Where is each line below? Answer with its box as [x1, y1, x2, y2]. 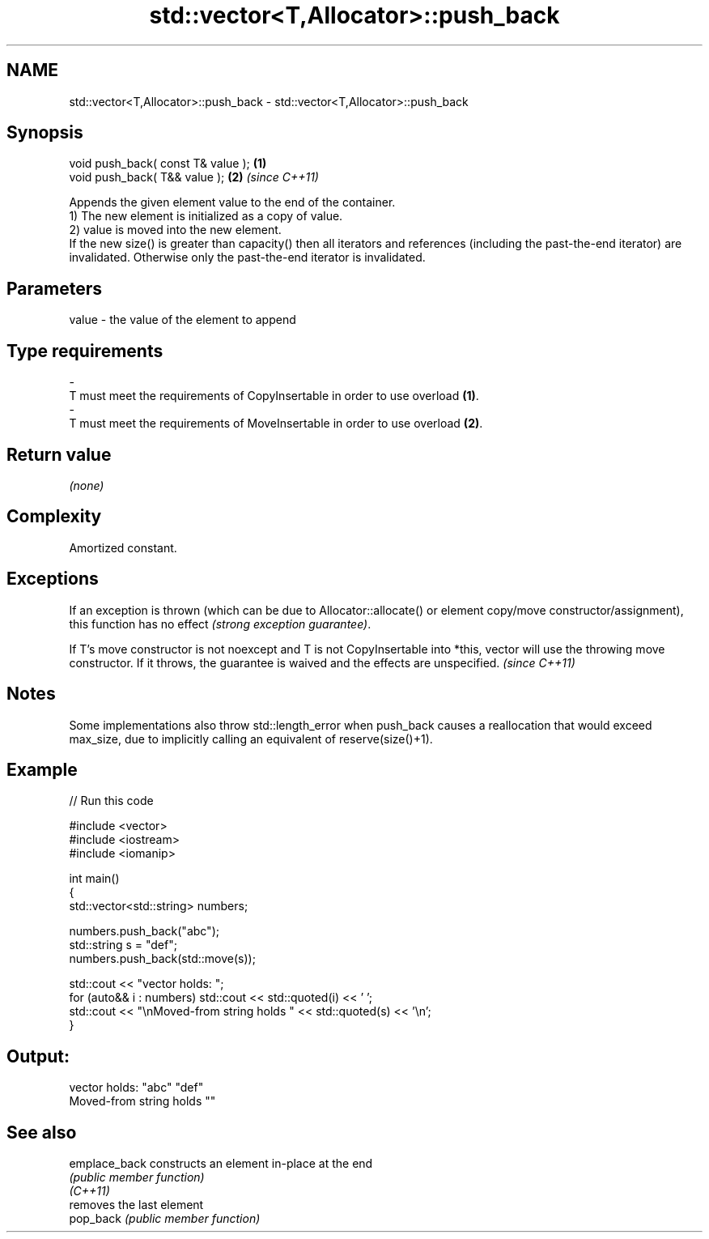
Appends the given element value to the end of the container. [69, 195, 396, 210]
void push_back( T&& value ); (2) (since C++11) [69, 170, 319, 185]
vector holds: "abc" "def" [69, 1080, 204, 1095]
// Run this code [69, 794, 154, 808]
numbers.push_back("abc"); [69, 924, 219, 939]
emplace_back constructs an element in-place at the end [69, 1156, 373, 1171]
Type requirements [6, 340, 163, 361]
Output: [6, 1045, 70, 1067]
